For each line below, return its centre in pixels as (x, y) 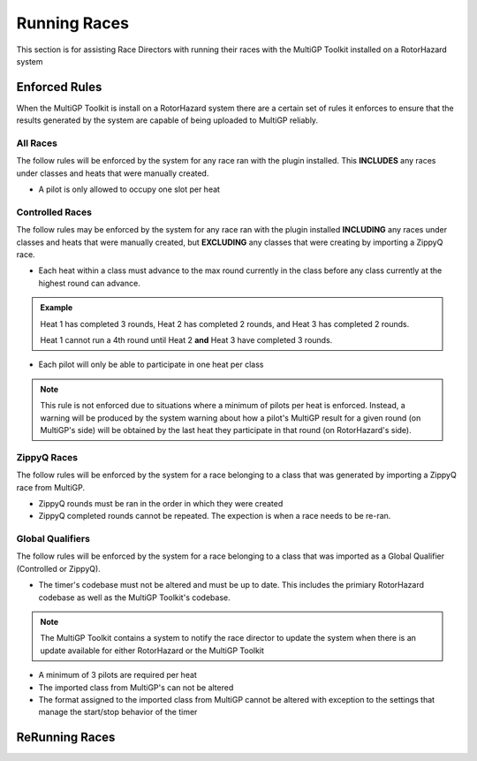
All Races (37, 143)
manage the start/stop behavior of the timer (118, 712)
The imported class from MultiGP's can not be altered (136, 687)
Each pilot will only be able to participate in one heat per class (151, 365)
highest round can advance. (89, 283)
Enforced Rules (59, 87)
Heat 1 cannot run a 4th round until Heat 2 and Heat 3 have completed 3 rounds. (186, 340)
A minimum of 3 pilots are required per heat (118, 675)
